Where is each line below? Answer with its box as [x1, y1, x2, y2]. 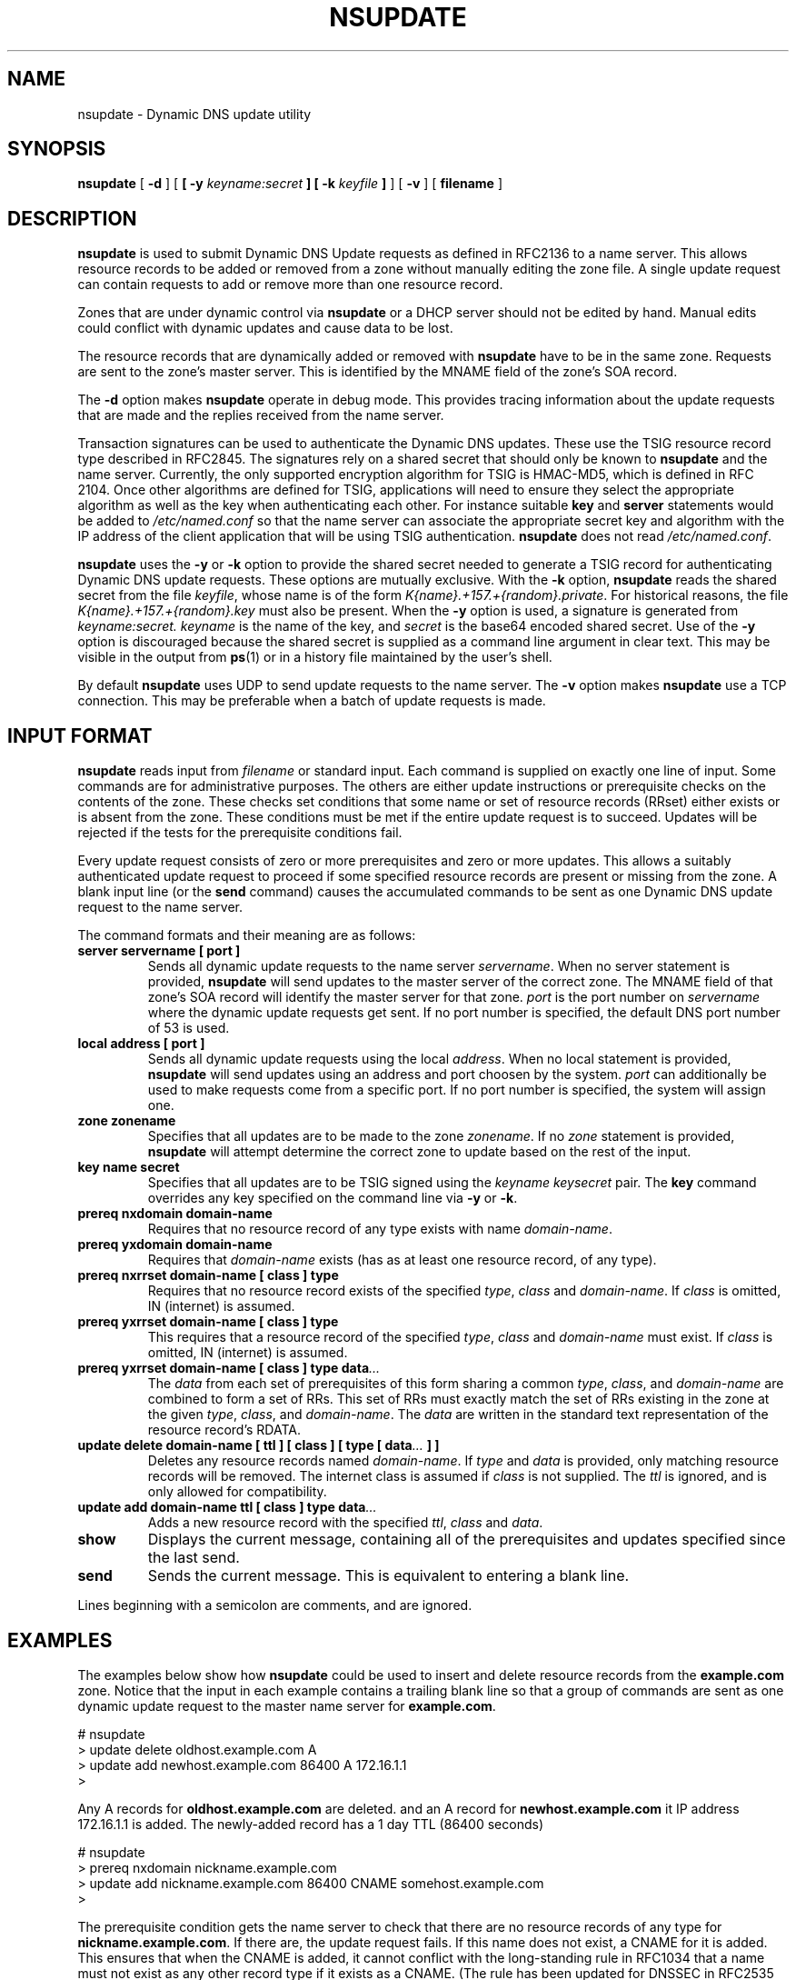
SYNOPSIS [7, 137, 106, 161]
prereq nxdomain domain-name [77, 1205, 273, 1222]
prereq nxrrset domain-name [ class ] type [77, 1267, 339, 1284]
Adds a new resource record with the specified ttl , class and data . [147, 1515, 543, 1531]
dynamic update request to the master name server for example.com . [77, 1697, 496, 1714]
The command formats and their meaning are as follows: [77, 927, 416, 944]
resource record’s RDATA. [147, 1422, 301, 1438]
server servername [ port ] [77, 943, 241, 959]
